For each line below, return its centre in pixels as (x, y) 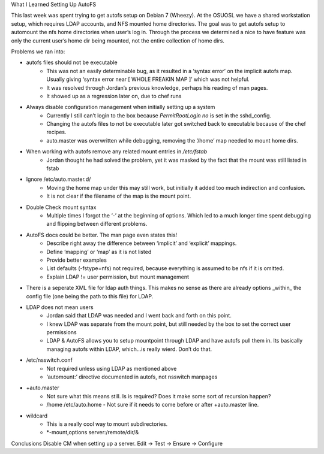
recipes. (56, 132)
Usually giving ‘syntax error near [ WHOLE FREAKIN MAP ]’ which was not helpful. (148, 79)
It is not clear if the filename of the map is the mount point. (119, 196)
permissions (62, 332)
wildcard (37, 416)
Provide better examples (77, 260)
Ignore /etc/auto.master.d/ (58, 179)
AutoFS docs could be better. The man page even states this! (102, 235)
